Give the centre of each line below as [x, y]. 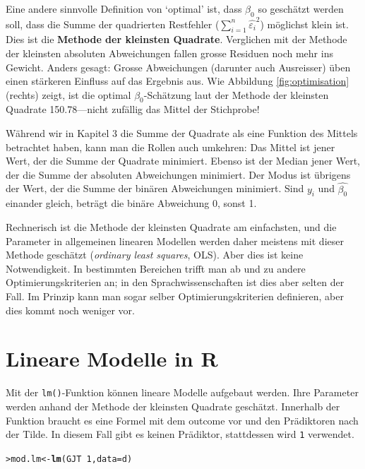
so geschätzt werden [301, 8]
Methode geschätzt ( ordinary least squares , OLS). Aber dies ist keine [155, 255]
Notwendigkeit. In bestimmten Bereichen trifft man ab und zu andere [156, 268]
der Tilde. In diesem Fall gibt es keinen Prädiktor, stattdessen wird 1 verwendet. [180, 434]
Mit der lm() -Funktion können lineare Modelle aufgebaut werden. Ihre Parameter [182, 392]
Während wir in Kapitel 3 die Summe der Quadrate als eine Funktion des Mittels [182, 133]
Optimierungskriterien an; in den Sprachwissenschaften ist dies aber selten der [175, 282]
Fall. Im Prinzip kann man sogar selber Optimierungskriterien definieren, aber [175, 296]
